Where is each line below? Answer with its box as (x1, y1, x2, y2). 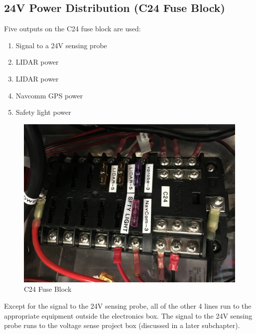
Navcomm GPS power (15, 90, 83, 100)
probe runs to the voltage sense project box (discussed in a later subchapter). (4, 320, 240, 331)
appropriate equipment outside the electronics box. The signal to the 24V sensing (4, 310, 253, 321)
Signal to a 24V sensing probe (15, 40, 107, 50)
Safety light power (15, 107, 71, 117)
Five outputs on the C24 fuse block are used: (4, 23, 141, 34)
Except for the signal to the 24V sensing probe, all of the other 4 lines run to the (4, 300, 252, 311)
